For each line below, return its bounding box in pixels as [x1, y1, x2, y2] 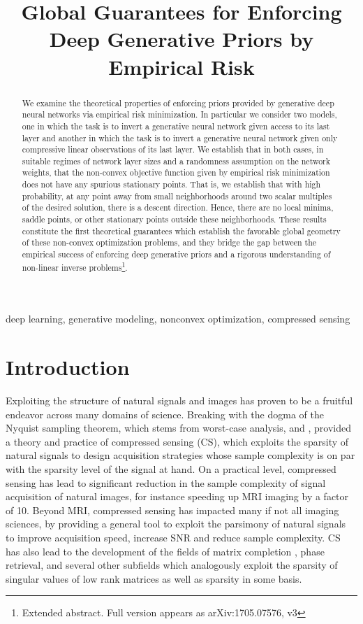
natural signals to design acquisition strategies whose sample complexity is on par [6, 448, 355, 462]
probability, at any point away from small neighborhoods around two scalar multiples [22, 190, 332, 201]
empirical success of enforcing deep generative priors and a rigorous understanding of [22, 248, 331, 260]
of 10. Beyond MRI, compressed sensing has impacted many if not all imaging [6, 502, 339, 517]
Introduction [6, 353, 130, 381]
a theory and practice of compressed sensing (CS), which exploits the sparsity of [6, 434, 349, 448]
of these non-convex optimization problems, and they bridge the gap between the [22, 236, 317, 248]
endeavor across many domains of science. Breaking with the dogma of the [6, 406, 324, 421]
